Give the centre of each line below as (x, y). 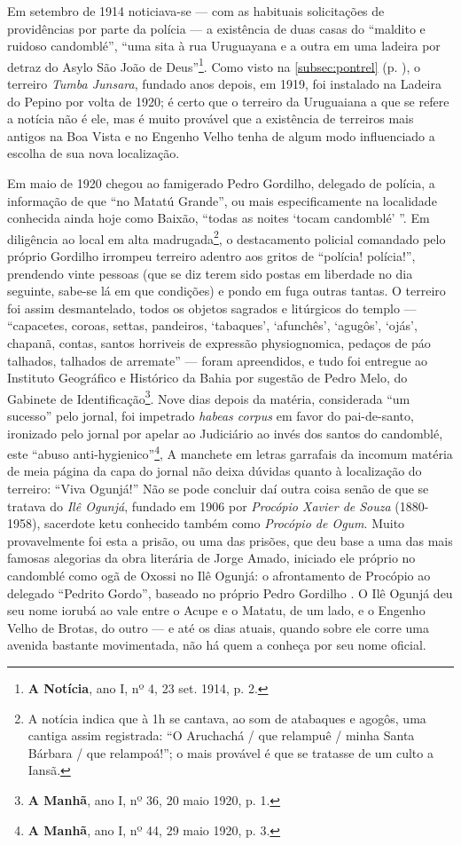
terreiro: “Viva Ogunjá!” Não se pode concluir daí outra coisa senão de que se (218, 489)
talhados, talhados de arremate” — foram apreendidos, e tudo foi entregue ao (218, 360)
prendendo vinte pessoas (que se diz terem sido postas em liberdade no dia (210, 273)
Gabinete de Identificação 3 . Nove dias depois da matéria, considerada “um (209, 397)
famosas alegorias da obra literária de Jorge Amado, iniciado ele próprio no (211, 558)
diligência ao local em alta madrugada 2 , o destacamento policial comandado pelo (227, 237)
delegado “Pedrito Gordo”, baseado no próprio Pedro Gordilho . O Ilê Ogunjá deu (230, 592)
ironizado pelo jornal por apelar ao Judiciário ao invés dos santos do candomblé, (225, 433)
